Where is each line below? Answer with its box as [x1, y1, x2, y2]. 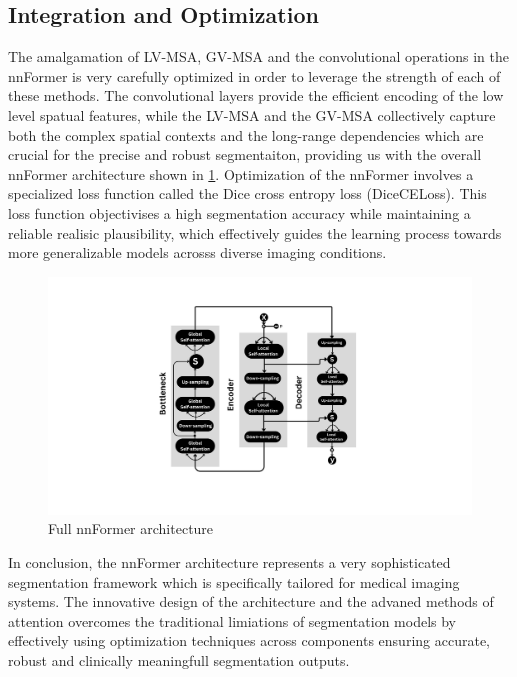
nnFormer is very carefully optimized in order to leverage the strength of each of [8, 65, 501, 86]
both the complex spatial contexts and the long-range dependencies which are [8, 124, 484, 145]
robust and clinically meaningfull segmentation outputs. [8, 649, 350, 670]
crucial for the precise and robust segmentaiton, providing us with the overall [8, 144, 482, 165]
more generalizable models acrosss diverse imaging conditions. [8, 242, 387, 263]
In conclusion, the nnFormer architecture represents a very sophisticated [8, 552, 451, 572]
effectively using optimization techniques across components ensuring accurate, [8, 630, 490, 651]
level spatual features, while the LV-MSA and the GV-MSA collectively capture [8, 104, 496, 125]
